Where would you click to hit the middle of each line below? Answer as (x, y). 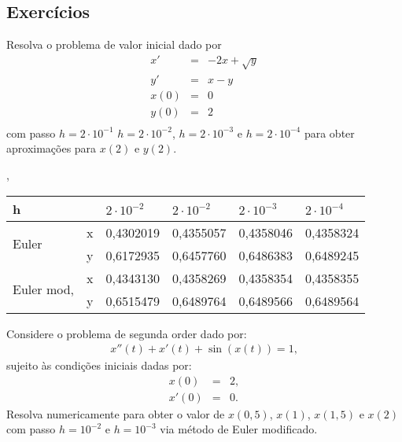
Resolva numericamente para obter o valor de (116, 413)
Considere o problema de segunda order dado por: (127, 333)
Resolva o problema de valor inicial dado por (114, 44)
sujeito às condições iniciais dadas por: (99, 365)
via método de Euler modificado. (239, 429)
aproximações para (52, 148)
